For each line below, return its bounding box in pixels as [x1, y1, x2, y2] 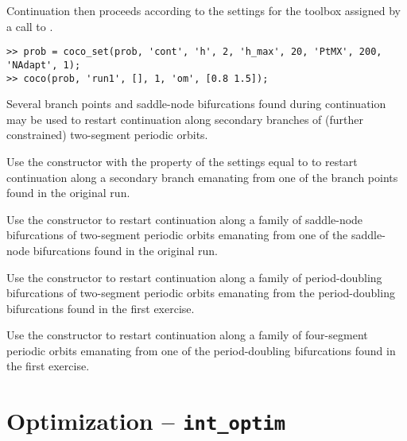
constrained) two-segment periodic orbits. [6, 126, 208, 143]
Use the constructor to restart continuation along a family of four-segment [6, 327, 368, 343]
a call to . [6, 17, 53, 34]
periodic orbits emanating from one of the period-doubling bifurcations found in [6, 342, 396, 358]
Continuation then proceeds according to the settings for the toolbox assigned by [6, 2, 401, 18]
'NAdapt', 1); [6, 59, 81, 71]
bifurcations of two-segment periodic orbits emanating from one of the [6, 226, 348, 243]
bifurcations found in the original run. [33, 242, 218, 258]
